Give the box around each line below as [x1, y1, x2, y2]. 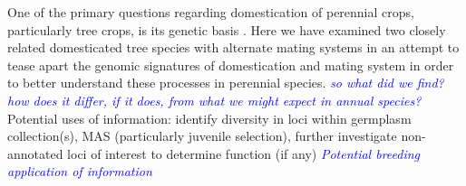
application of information [7, 162, 152, 181]
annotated [7, 144, 63, 163]
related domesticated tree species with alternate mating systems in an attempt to [7, 38, 460, 57]
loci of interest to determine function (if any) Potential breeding [67, 144, 421, 163]
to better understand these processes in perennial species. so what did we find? [7, 73, 444, 92]
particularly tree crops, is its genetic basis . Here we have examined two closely [7, 20, 446, 39]
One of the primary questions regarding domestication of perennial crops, [7, 3, 414, 21]
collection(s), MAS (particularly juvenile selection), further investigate [7, 126, 397, 145]
